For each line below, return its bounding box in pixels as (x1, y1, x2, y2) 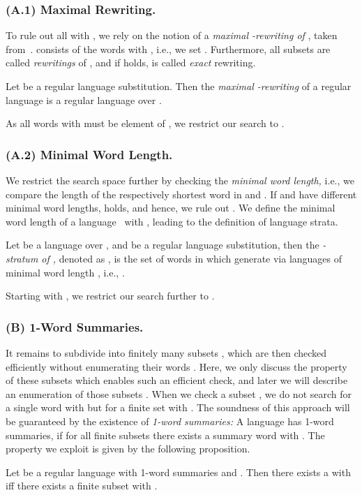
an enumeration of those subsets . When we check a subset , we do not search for (6, 386, 352, 401)
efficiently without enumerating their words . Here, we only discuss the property (6, 359, 347, 374)
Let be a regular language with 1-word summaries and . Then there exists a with (6, 464, 351, 479)
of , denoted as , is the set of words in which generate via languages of (41, 251, 342, 265)
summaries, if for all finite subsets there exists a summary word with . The (6, 427, 325, 442)
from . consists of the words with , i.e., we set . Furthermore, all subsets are (6, 41, 331, 56)
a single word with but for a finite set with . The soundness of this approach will (6, 400, 350, 415)
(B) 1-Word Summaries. (6, 318, 144, 335)
